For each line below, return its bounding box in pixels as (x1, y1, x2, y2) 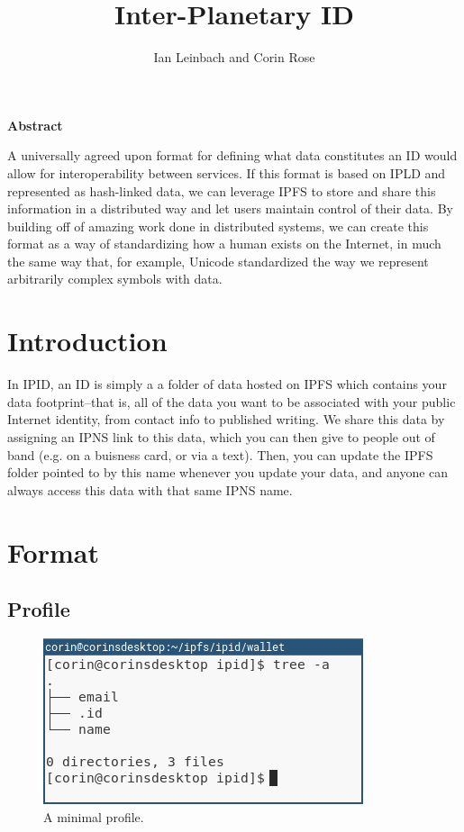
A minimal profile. (43, 807, 144, 826)
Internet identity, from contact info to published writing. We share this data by (7, 410, 445, 429)
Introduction (7, 322, 168, 359)
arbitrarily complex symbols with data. (7, 269, 223, 288)
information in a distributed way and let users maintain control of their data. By (7, 199, 453, 218)
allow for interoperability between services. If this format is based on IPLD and (7, 163, 446, 182)
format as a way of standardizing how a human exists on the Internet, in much (7, 234, 441, 253)
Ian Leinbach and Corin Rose (153, 48, 315, 67)
